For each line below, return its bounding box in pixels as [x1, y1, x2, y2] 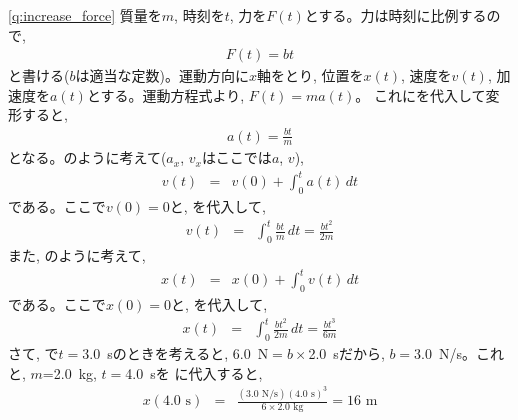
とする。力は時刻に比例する [304, 5, 487, 25]
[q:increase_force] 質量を [8, 5, 162, 25]
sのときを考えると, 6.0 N [107, 343, 269, 364]
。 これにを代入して [355, 84, 486, 105]
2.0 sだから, [308, 343, 385, 364]
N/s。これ [439, 343, 505, 364]
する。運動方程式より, [100, 84, 245, 105]
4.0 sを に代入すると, [125, 362, 263, 383]
